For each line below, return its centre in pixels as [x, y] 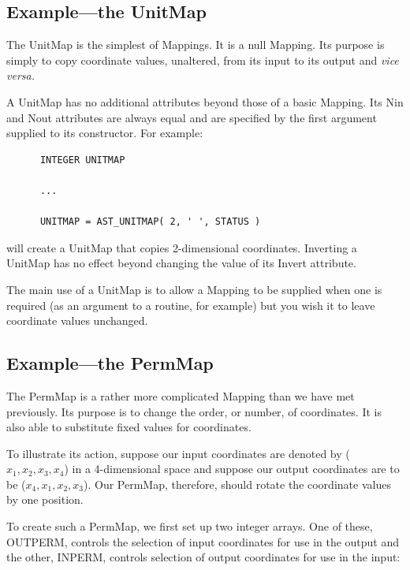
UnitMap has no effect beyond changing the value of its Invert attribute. [181, 263]
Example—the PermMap [110, 363]
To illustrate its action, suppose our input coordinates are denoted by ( [178, 453]
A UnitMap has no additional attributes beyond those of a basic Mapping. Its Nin [205, 101]
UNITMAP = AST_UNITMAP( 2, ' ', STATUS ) [150, 222]
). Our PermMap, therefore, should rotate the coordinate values [237, 484]
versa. [20, 75]
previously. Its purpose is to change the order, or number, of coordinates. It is [194, 411]
